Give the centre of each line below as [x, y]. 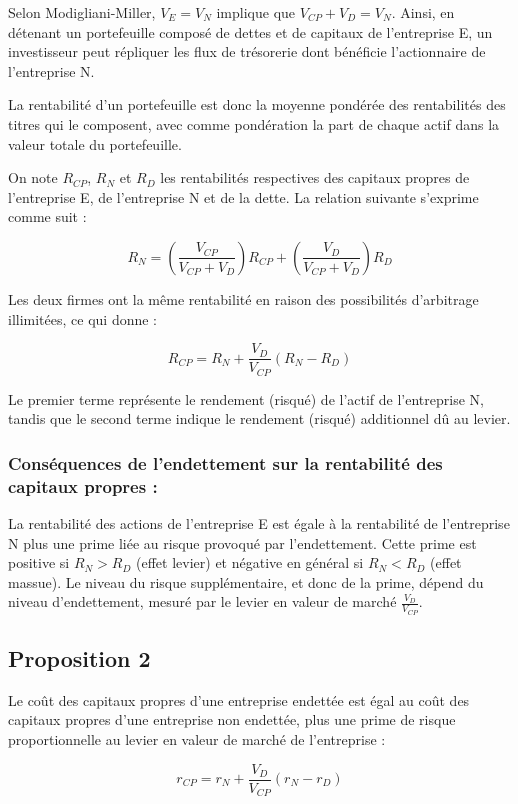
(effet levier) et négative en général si [250, 562]
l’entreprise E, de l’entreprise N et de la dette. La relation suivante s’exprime [243, 196]
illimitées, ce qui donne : [83, 318]
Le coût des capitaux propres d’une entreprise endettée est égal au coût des [239, 699]
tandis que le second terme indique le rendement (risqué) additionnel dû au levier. [259, 418]
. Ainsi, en [423, 12]
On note [33, 177]
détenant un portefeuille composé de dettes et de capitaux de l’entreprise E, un [250, 31]
